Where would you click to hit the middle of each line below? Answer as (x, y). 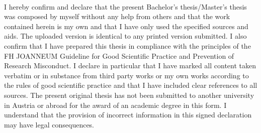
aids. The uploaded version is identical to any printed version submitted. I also (125, 36)
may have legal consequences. (49, 124)
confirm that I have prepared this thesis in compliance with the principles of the (127, 45)
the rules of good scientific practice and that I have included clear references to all (131, 85)
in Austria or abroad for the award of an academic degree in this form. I (115, 105)
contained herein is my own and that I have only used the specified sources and (126, 26)
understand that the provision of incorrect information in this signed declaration (128, 115)
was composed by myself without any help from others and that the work (117, 16)
